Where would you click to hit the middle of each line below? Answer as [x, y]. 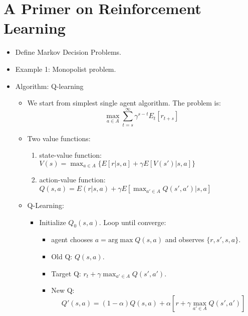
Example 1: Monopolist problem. [66, 69]
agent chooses [72, 239]
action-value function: [72, 180]
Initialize [53, 222]
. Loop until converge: [133, 222]
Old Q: [62, 256]
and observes [185, 239]
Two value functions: [59, 138]
